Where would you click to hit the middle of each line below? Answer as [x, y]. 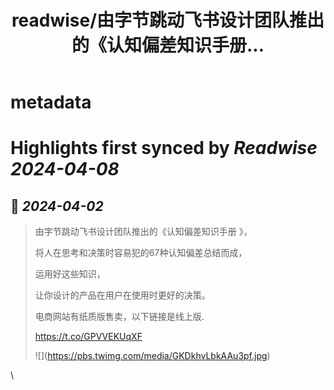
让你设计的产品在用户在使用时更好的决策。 [122, 295]
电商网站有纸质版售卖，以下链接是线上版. [119, 317]
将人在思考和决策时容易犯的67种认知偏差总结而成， [141, 253]
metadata [51, 102]
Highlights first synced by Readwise [164, 148]
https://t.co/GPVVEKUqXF [88, 337]
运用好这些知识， [70, 274]
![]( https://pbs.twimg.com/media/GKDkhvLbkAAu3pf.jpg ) [152, 356]
